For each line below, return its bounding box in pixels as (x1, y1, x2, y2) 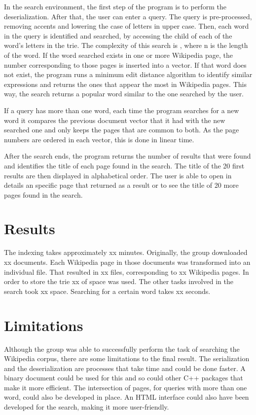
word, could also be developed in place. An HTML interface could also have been (4, 392, 249, 402)
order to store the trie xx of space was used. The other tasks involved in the (4, 276, 233, 287)
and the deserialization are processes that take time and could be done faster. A (4, 363, 246, 373)
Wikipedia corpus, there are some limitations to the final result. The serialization (4, 353, 250, 364)
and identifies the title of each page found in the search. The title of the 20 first (4, 160, 245, 170)
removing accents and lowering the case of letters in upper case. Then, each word (4, 21, 249, 31)
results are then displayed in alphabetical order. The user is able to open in (4, 170, 232, 180)
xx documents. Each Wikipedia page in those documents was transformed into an (4, 257, 251, 267)
